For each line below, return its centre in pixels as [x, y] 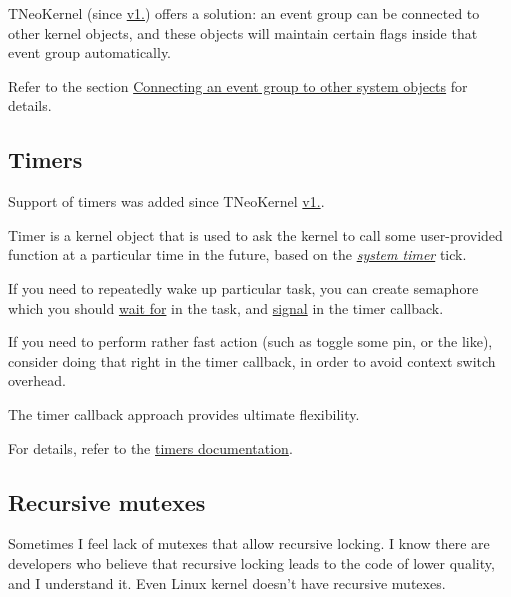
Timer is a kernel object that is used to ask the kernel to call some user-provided [255, 234]
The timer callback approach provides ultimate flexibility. [184, 413]
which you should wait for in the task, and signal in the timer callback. [226, 307]
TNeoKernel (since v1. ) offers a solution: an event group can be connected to [244, 13]
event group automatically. [90, 52]
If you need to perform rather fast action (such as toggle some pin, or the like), [250, 341]
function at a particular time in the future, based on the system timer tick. [237, 254]
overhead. [37, 380]
